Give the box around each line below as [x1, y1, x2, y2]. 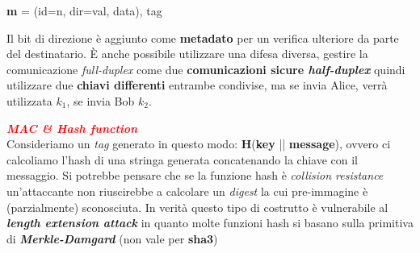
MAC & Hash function [6, 119, 138, 136]
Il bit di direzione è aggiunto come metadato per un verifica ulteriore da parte [6, 29, 399, 46]
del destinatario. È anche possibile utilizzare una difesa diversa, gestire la [6, 45, 368, 62]
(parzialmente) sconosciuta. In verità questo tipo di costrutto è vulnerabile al [6, 198, 388, 215]
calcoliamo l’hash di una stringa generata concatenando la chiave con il [6, 151, 359, 168]
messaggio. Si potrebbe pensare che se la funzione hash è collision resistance [6, 167, 384, 184]
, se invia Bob [66, 92, 135, 109]
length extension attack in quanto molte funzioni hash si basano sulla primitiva [6, 214, 414, 231]
